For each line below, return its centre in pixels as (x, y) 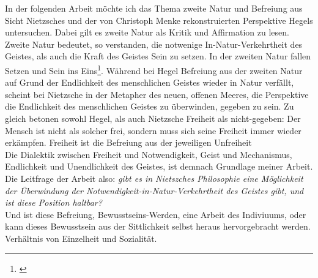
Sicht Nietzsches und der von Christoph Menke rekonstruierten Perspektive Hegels (159, 20)
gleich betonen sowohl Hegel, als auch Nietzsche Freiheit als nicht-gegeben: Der (153, 118)
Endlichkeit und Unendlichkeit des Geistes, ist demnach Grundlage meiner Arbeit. (159, 166)
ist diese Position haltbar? (54, 202)
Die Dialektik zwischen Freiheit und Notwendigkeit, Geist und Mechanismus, (149, 154)
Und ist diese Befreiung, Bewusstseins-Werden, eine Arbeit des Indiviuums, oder (156, 214)
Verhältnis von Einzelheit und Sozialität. (81, 238)
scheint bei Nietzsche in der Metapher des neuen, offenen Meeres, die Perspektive (157, 94)
